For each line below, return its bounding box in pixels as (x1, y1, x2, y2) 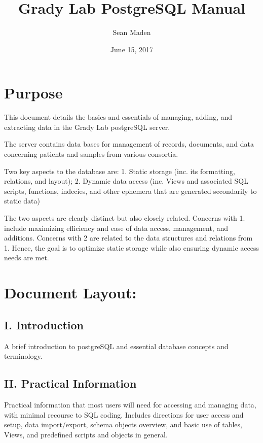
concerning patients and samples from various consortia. (4, 149, 178, 159)
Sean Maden (112, 27, 151, 38)
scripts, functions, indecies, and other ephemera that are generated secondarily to (4, 185, 257, 196)
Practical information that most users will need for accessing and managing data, (4, 399, 256, 410)
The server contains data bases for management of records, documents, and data (4, 139, 254, 149)
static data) (4, 195, 40, 206)
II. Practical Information (4, 376, 137, 391)
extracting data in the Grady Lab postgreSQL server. (4, 121, 170, 132)
